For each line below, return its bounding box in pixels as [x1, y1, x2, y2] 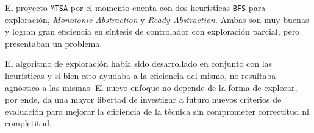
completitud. [5, 117, 52, 129]
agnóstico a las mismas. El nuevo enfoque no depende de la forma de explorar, [5, 81, 298, 94]
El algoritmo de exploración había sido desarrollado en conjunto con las [5, 57, 273, 70]
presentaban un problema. [5, 36, 102, 49]
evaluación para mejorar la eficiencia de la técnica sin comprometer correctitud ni [5, 104, 309, 117]
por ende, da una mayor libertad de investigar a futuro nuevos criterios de [5, 93, 282, 106]
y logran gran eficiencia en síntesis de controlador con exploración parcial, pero [5, 25, 300, 38]
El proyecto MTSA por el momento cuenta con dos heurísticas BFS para [5, 1, 266, 13]
